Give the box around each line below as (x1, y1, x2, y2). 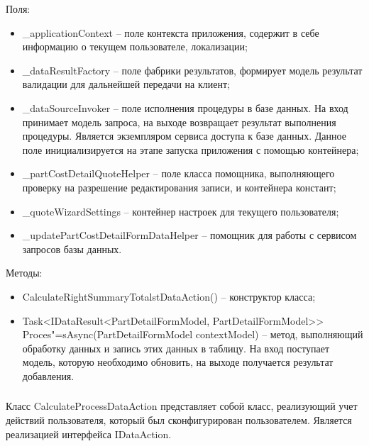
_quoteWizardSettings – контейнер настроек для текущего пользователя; (22, 204, 339, 218)
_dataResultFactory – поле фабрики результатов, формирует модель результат (22, 62, 363, 77)
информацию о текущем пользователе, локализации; (22, 39, 248, 54)
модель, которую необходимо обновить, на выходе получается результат (22, 355, 334, 369)
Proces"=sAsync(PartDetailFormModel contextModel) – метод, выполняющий (22, 327, 363, 342)
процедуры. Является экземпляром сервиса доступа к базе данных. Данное (22, 128, 346, 143)
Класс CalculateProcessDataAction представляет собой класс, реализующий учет (6, 398, 358, 413)
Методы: (6, 265, 43, 280)
